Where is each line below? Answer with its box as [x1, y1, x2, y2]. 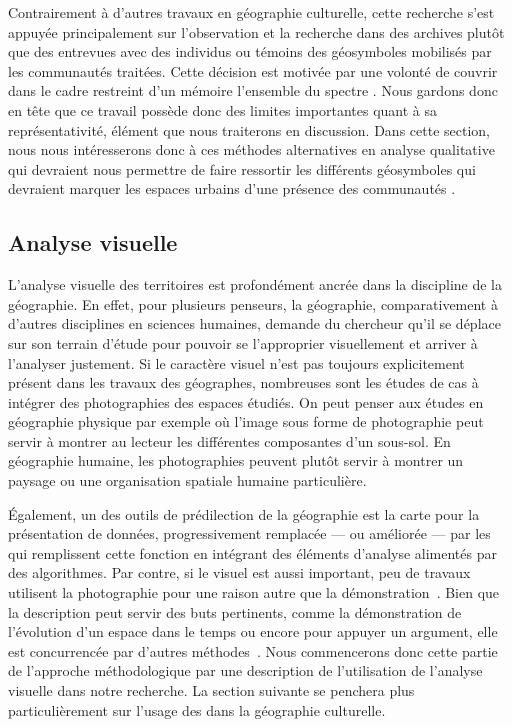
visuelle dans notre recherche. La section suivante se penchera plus [8, 680, 415, 701]
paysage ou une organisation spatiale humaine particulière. [8, 470, 367, 491]
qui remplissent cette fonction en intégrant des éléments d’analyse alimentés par [8, 542, 497, 563]
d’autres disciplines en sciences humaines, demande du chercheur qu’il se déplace [8, 313, 501, 334]
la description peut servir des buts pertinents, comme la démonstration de [8, 601, 462, 622]
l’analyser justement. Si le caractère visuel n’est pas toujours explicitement [8, 352, 465, 373]
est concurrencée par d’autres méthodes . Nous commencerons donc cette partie [8, 640, 498, 661]
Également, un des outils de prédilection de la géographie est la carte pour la [8, 503, 480, 524]
